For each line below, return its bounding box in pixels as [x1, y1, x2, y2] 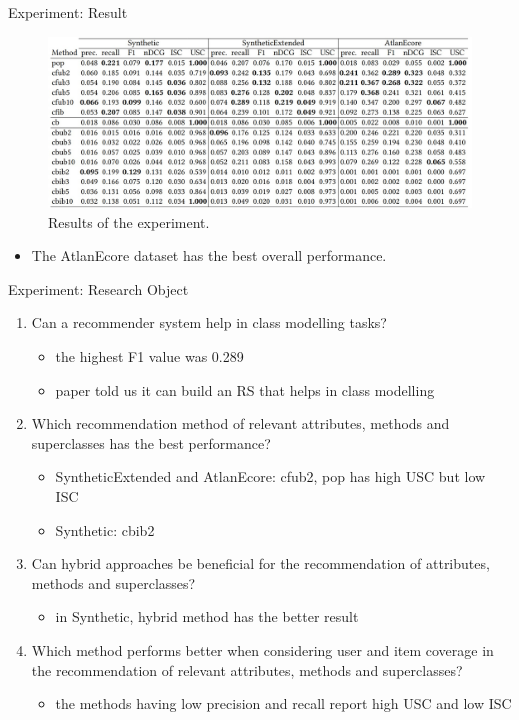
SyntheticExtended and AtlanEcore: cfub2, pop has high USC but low [55, 466, 486, 487]
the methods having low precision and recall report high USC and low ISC [55, 693, 512, 714]
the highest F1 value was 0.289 [55, 345, 244, 366]
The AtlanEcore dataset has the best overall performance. [31, 245, 387, 266]
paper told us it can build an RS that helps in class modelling [55, 379, 435, 400]
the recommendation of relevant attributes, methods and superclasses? [31, 659, 463, 680]
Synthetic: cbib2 [55, 519, 155, 540]
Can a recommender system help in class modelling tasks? [31, 312, 387, 333]
